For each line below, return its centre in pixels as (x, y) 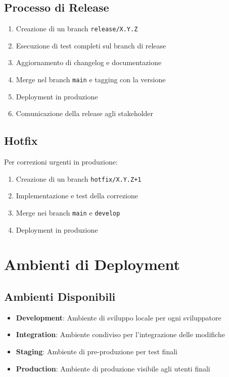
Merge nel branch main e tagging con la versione (91, 79)
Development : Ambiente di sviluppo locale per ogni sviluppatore (119, 317)
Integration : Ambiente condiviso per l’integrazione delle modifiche (120, 334)
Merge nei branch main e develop (68, 212)
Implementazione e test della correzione (77, 196)
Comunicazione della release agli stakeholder (85, 113)
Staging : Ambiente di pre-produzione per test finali (97, 351)
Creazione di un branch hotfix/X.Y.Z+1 (79, 178)
